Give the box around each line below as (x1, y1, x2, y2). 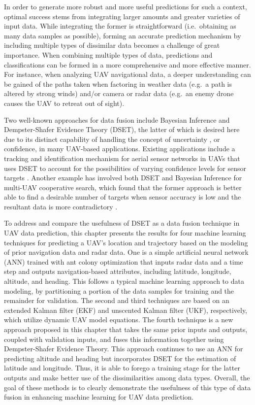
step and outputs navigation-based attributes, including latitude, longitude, (4, 266, 231, 276)
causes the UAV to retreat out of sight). (4, 98, 125, 108)
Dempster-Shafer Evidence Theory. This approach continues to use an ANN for (4, 343, 243, 354)
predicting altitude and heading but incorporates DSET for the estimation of (4, 353, 236, 363)
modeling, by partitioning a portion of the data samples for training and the (4, 285, 234, 296)
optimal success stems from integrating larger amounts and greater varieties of (4, 11, 240, 21)
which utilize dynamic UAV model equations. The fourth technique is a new (4, 314, 233, 325)
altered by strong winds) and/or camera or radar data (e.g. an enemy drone (4, 88, 234, 99)
